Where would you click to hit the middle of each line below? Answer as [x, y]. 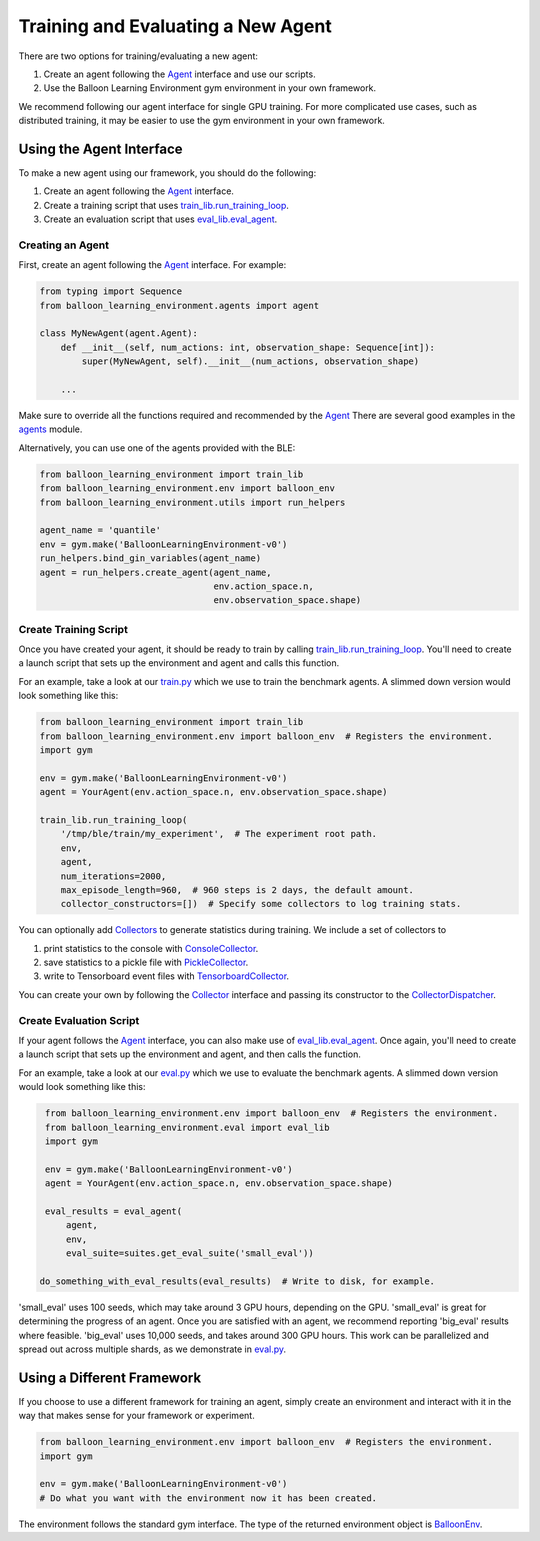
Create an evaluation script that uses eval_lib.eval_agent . [160, 219]
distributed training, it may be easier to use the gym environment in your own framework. [201, 121]
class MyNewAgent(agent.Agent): [119, 333]
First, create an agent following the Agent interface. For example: [152, 265]
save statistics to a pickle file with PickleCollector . [146, 962]
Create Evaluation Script [79, 1020]
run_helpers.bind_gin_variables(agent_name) [150, 558]
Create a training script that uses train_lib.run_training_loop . [166, 205]
